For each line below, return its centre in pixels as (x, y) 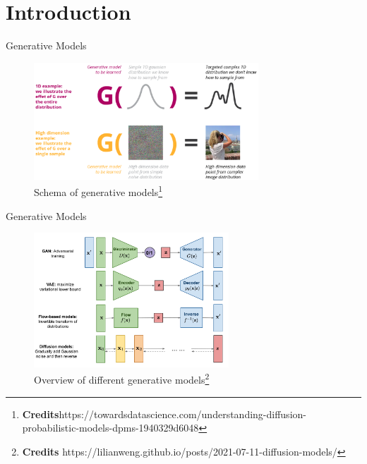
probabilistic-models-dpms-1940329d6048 (110, 428)
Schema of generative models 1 (98, 191)
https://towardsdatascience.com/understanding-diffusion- (182, 414)
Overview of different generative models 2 (122, 379)
